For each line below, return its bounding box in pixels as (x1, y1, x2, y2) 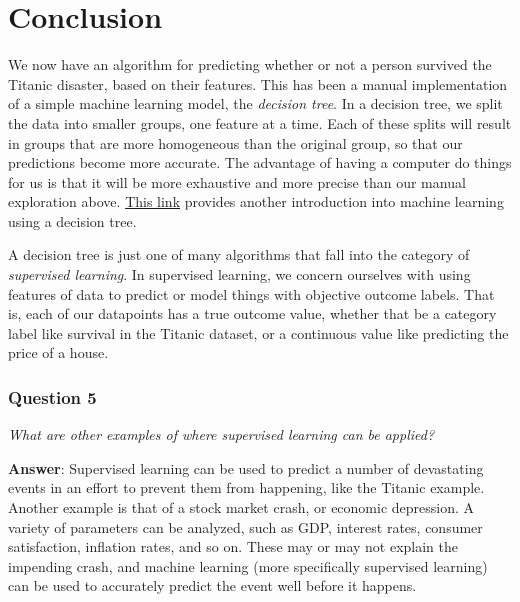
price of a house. (8, 342, 109, 363)
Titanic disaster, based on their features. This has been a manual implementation (8, 73, 508, 94)
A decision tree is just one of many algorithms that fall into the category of (8, 244, 470, 265)
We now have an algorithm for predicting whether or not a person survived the (8, 54, 492, 75)
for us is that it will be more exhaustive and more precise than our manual (8, 171, 466, 192)
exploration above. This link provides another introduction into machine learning (8, 191, 504, 212)
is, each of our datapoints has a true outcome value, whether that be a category (8, 303, 497, 324)
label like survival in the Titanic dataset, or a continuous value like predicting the (8, 322, 509, 343)
